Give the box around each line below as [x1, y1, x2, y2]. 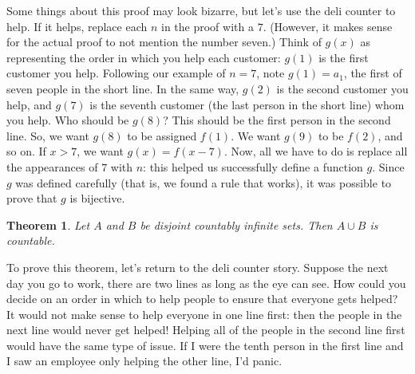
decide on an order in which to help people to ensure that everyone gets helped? [6, 290, 398, 307]
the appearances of [6, 158, 98, 175]
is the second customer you [276, 80, 409, 96]
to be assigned [127, 127, 197, 144]
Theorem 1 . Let [6, 216, 90, 233]
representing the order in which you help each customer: [6, 49, 281, 65]
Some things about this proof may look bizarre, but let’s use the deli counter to [6, 2, 396, 18]
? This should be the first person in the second [163, 112, 391, 128]
